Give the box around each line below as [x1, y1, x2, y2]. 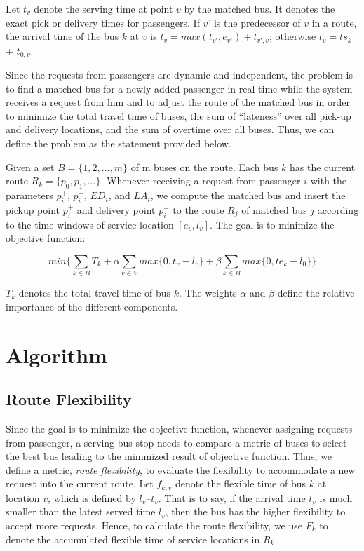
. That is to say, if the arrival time [158, 490, 306, 505]
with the [310, 173, 347, 188]
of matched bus [241, 202, 307, 217]
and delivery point [76, 202, 156, 217]
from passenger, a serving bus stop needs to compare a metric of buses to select [6, 435, 347, 449]
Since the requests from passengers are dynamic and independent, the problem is [6, 67, 353, 82]
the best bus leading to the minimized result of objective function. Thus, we [6, 449, 332, 463]
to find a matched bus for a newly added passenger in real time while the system [6, 81, 353, 95]
